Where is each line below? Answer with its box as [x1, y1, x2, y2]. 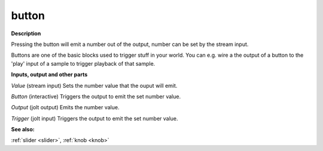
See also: [11, 126, 35, 133]
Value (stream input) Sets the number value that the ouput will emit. [11, 82, 178, 89]
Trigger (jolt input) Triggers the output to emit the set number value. [11, 115, 179, 122]
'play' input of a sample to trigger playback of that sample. [11, 60, 156, 67]
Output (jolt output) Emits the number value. [11, 104, 120, 111]
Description [11, 30, 41, 37]
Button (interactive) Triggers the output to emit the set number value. [11, 93, 181, 100]
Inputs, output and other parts [11, 71, 88, 78]
